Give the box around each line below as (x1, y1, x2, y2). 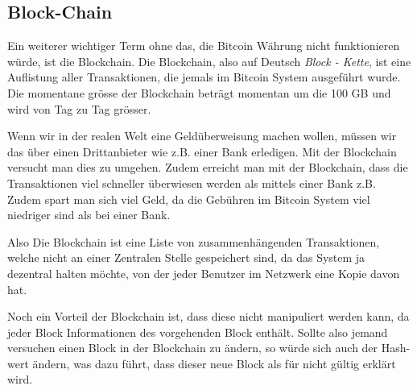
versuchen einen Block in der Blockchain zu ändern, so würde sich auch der (7, 339, 378, 356)
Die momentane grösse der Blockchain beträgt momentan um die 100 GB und (7, 84, 391, 101)
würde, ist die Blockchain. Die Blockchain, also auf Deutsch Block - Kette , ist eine (7, 52, 411, 69)
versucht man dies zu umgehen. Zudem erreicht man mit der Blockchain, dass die (7, 159, 408, 176)
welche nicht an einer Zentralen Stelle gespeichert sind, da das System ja (7, 249, 365, 266)
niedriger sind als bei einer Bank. (7, 206, 171, 223)
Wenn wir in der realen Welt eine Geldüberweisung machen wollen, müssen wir (7, 127, 397, 144)
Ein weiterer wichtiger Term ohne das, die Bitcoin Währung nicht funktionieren (7, 37, 400, 54)
